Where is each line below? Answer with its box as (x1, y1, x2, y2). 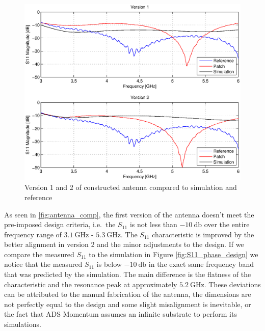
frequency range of (4, 229, 62, 239)
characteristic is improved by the (152, 229, 254, 239)
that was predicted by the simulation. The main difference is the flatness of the (4, 269, 251, 280)
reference (24, 191, 52, 202)
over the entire (204, 219, 250, 230)
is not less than (129, 219, 177, 230)
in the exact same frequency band (148, 259, 254, 269)
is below (96, 259, 122, 269)
